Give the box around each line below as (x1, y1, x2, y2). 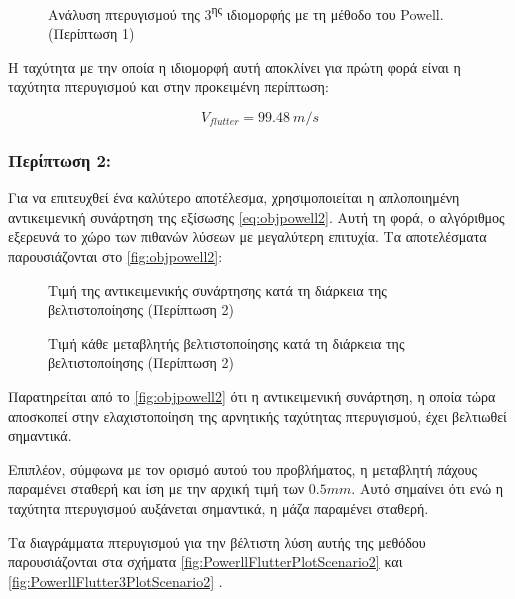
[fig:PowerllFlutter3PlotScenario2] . (8, 570, 223, 591)
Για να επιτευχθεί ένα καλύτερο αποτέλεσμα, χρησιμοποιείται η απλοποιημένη (8, 187, 460, 208)
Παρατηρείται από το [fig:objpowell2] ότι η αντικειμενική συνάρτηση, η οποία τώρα (8, 386, 496, 406)
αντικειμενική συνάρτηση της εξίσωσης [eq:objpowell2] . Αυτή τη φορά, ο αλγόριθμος (8, 206, 505, 227)
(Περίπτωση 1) (48, 23, 135, 44)
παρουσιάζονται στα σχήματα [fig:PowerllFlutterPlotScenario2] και (8, 551, 403, 572)
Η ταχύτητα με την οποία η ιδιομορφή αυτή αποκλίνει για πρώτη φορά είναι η (8, 56, 461, 77)
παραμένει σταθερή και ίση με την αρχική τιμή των (8, 478, 305, 499)
